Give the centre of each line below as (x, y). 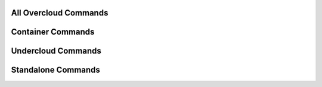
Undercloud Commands (56, 51)
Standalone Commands (56, 70)
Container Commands (53, 32)
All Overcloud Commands (60, 13)
